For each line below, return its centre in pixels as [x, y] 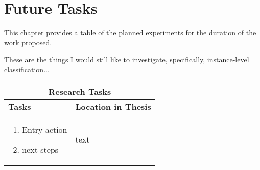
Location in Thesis [113, 106]
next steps [40, 149]
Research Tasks [80, 91]
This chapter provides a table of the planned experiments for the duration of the [130, 32]
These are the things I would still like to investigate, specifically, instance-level [127, 59]
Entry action [45, 129]
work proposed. [28, 42]
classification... [27, 69]
